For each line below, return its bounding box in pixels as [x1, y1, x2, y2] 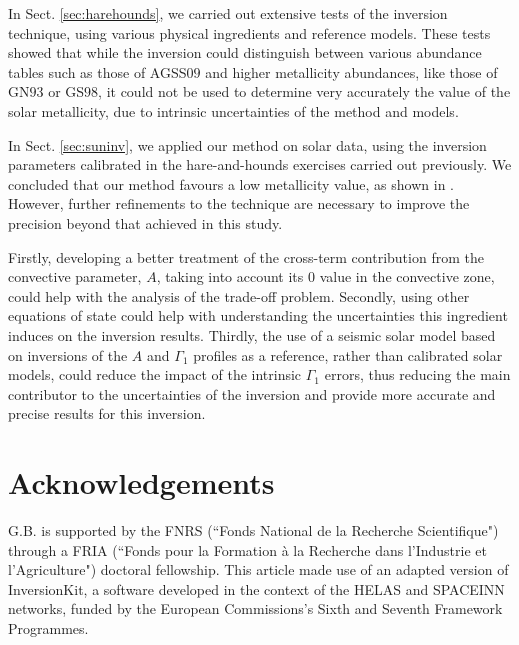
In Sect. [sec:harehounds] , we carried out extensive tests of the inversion [8, 3, 448, 23]
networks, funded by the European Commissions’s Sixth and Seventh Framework [8, 598, 503, 619]
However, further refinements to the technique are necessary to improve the [8, 193, 470, 214]
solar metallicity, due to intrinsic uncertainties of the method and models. [8, 100, 459, 121]
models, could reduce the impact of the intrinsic [8, 364, 302, 385]
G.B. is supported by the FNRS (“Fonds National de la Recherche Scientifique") [8, 520, 499, 540]
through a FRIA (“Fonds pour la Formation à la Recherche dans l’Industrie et [8, 539, 487, 560]
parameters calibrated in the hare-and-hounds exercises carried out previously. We [8, 154, 512, 175]
